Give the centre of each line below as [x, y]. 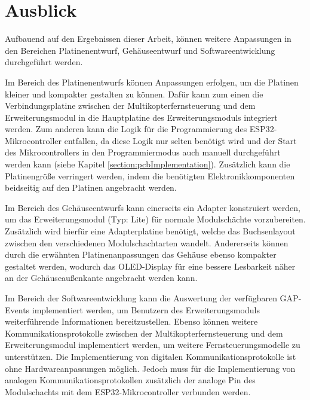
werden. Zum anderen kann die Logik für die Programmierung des [126, 129]
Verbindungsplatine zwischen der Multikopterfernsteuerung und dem [130, 106]
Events [17, 309]
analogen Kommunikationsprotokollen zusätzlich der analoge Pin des [130, 380]
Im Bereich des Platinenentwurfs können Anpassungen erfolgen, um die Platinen [152, 82]
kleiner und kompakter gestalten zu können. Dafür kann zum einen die [134, 94]
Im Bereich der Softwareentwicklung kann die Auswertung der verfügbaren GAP [152, 298]
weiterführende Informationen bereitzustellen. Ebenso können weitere [131, 321]
